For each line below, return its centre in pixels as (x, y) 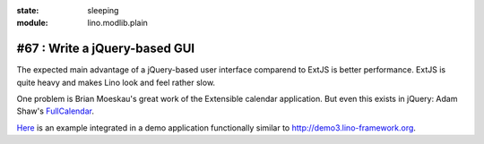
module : (32, 23)
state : (28, 10)
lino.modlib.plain (117, 23)
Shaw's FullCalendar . (55, 111)
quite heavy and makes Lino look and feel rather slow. (116, 82)
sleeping (103, 10)
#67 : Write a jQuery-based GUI (106, 49)
